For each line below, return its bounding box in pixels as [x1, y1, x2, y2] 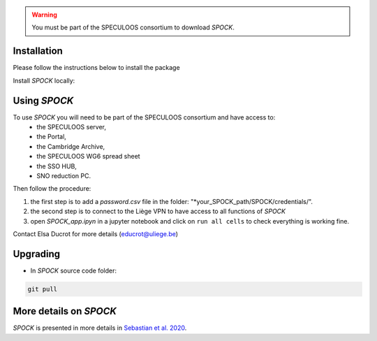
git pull [27, 285, 58, 293]
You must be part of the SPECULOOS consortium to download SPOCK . [31, 23, 235, 31]
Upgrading [13, 248, 61, 260]
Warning [31, 10, 57, 19]
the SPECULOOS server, [36, 122, 107, 131]
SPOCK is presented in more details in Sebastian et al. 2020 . [13, 324, 187, 332]
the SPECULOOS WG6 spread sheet [36, 152, 140, 161]
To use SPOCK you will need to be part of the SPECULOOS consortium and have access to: [13, 113, 276, 122]
